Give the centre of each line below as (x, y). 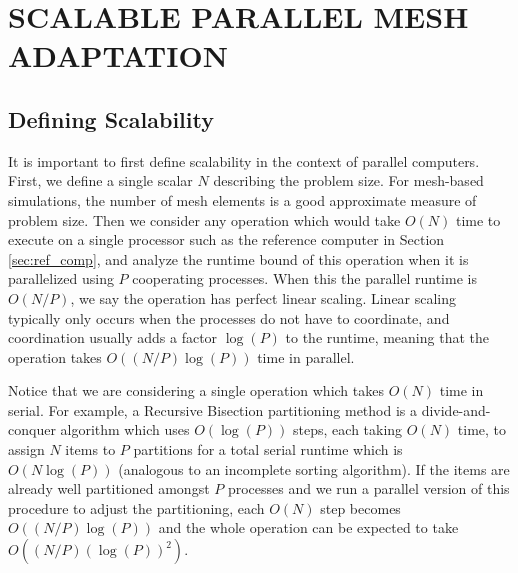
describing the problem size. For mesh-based (348, 180)
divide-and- (456, 409)
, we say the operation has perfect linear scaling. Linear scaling (263, 297)
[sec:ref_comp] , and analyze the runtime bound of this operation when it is (238, 258)
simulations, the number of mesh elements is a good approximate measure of (242, 199)
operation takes (55, 356)
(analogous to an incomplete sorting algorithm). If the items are (314, 468)
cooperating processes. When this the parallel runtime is (304, 278)
